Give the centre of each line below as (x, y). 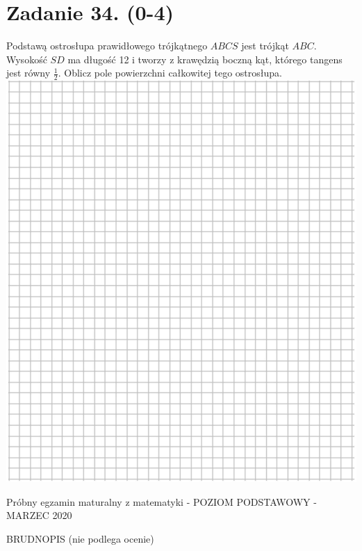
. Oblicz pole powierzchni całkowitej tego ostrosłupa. (170, 73)
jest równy (28, 73)
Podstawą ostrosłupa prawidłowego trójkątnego (107, 46)
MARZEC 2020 (39, 515)
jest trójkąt (265, 46)
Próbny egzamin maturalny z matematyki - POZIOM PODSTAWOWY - (162, 501)
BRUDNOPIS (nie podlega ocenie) (80, 538)
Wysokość (27, 59)
